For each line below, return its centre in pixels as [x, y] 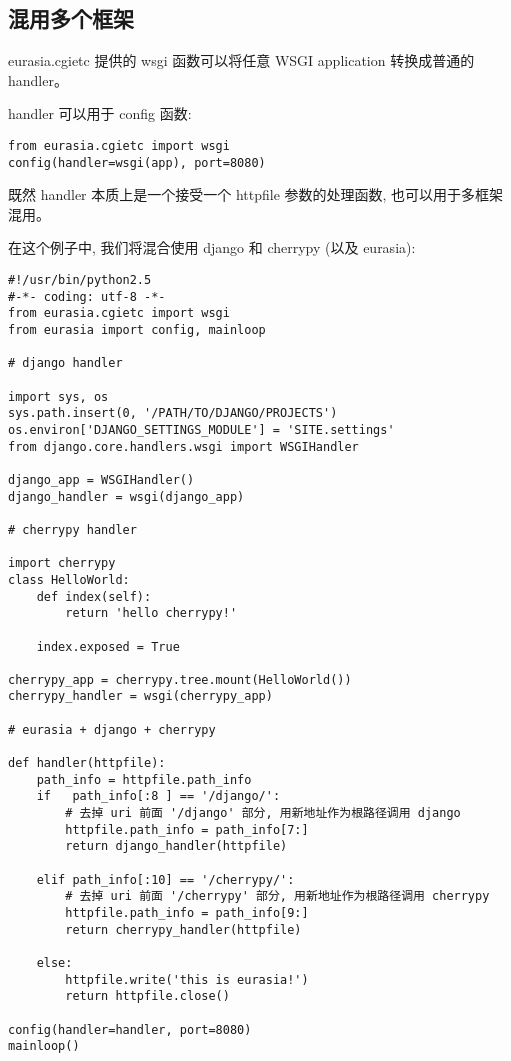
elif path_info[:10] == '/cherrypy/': [165, 879]
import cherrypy [62, 563]
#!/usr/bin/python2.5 [80, 280]
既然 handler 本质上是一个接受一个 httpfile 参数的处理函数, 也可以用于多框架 [256, 194]
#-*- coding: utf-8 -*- [87, 296]
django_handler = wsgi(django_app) [126, 496]
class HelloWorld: [69, 579]
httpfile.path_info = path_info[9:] [187, 913]
